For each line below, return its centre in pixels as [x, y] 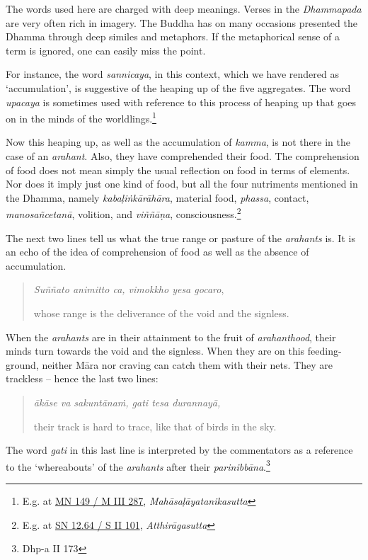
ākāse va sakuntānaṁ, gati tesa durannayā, [127, 402]
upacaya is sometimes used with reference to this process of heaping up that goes [181, 102]
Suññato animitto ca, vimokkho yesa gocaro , [129, 289]
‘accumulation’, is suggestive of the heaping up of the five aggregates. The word [178, 87]
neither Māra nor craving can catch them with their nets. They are [187, 364]
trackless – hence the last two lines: [82, 378]
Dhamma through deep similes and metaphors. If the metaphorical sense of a [173, 36]
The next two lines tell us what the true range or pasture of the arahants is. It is [180, 238]
